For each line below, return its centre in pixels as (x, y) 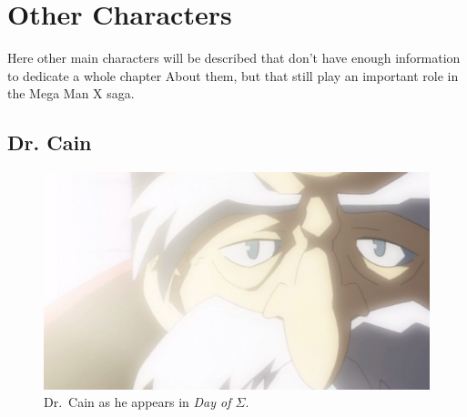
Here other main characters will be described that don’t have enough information (234, 58)
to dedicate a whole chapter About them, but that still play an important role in (233, 75)
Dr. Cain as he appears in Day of (137, 402)
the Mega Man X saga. (71, 93)
